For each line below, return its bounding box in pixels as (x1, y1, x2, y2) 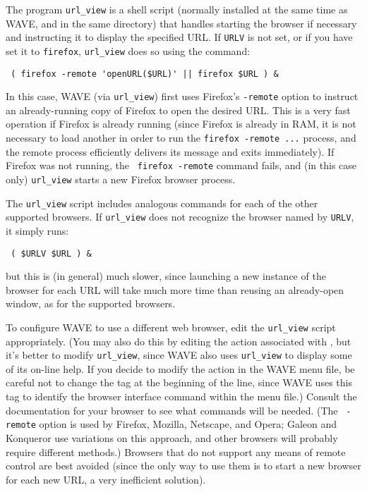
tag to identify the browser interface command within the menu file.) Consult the (6, 389, 357, 404)
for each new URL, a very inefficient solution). (6, 472, 206, 486)
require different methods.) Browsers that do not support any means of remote (6, 444, 346, 459)
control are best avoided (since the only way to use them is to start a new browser (6, 458, 361, 473)
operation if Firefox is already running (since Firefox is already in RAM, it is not (6, 116, 356, 131)
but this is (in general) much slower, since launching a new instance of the (6, 269, 326, 283)
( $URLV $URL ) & (11, 248, 92, 259)
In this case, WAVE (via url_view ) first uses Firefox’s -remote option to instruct (6, 89, 359, 104)
